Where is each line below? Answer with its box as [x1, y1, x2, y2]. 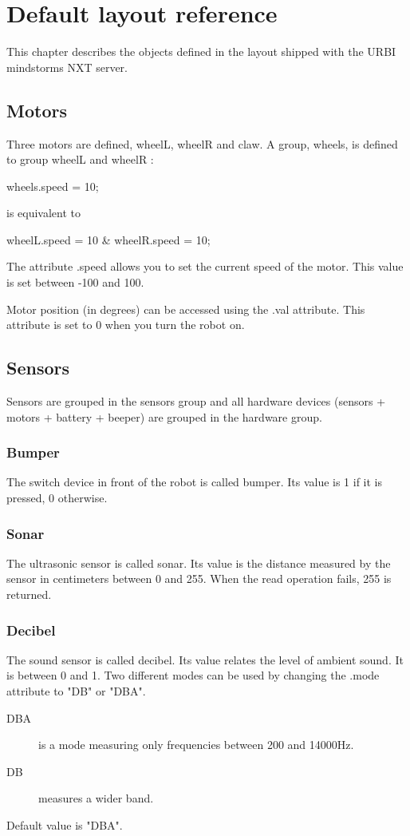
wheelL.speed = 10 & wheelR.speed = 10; [6, 231, 211, 248]
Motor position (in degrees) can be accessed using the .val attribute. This [6, 300, 365, 317]
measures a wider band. [38, 790, 154, 806]
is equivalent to [6, 204, 81, 221]
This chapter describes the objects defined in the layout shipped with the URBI [6, 43, 396, 60]
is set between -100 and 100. [6, 274, 144, 291]
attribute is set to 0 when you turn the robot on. [6, 316, 245, 333]
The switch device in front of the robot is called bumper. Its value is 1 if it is [6, 473, 383, 490]
